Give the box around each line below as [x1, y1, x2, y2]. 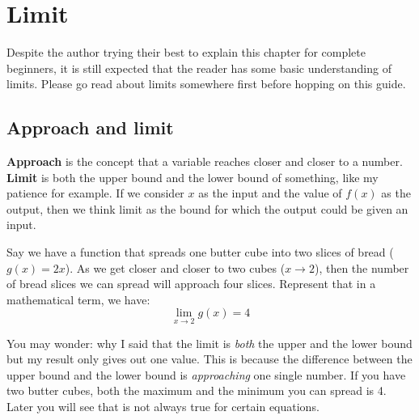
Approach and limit [6, 115, 174, 140]
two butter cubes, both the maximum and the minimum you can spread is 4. [6, 382, 387, 399]
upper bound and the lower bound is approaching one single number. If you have [6, 366, 406, 383]
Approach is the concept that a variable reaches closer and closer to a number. [6, 153, 403, 170]
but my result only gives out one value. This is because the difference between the [6, 350, 413, 367]
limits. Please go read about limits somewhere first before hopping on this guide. [6, 75, 406, 92]
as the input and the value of [198, 185, 342, 202]
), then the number [314, 259, 409, 276]
